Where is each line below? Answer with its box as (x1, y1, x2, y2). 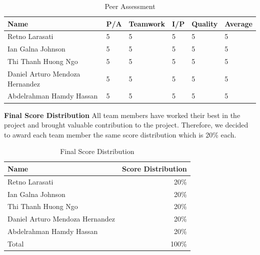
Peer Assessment (104, 1, 155, 11)
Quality (191, 18, 218, 28)
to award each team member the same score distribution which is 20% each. (4, 129, 236, 139)
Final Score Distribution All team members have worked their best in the (4, 109, 240, 120)
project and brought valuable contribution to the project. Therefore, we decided (4, 119, 248, 130)
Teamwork (128, 18, 165, 28)
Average (224, 18, 252, 28)
